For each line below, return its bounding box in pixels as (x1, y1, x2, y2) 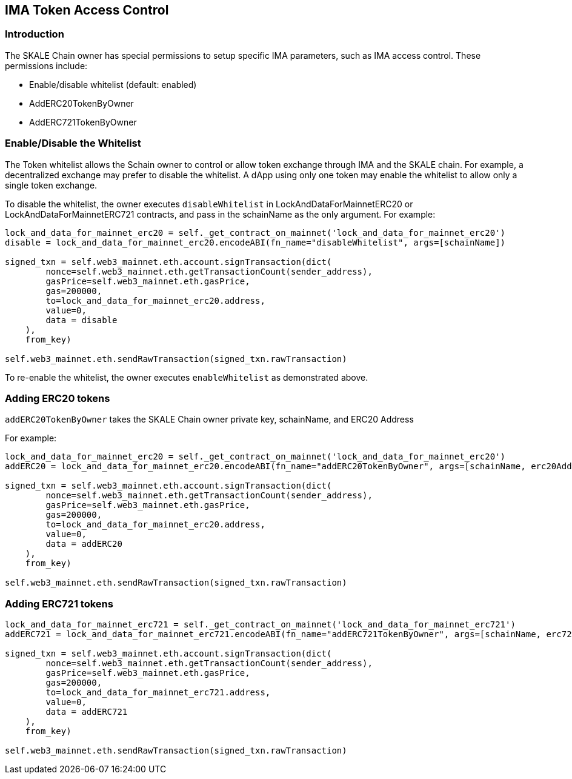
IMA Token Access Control (5, 2, 169, 18)
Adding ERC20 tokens (5, 392, 110, 404)
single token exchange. (5, 179, 98, 190)
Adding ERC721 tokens (5, 597, 113, 610)
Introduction (5, 28, 64, 41)
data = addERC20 (45, 539, 122, 549)
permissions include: (5, 60, 88, 71)
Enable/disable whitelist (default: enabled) (29, 79, 197, 90)
